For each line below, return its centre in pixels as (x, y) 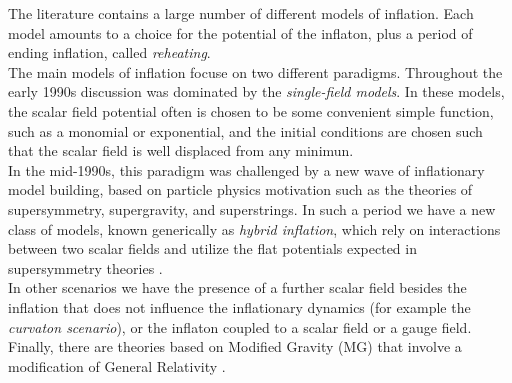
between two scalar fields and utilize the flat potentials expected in (212, 248)
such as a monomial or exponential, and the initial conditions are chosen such (245, 130)
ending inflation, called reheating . (109, 52)
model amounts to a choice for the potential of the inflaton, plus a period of (240, 32)
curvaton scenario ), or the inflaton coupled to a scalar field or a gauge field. (240, 326)
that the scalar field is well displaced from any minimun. (181, 150)
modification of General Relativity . (117, 365)
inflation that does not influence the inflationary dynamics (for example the (239, 306)
